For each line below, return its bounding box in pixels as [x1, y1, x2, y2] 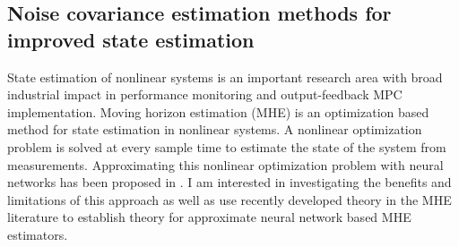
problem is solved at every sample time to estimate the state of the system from [7, 137, 446, 156]
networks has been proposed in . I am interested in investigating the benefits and [7, 173, 452, 192]
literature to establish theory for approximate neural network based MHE [7, 208, 411, 226]
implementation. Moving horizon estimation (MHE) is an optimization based [7, 102, 429, 121]
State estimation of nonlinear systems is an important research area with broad [7, 67, 443, 86]
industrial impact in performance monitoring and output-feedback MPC [7, 85, 403, 104]
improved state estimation [7, 25, 255, 53]
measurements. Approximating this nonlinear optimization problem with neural [7, 155, 444, 174]
